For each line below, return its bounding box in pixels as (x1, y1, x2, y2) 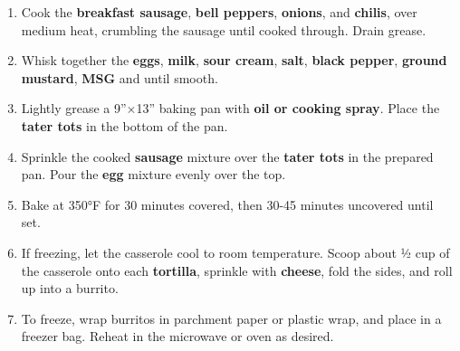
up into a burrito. (21, 279, 119, 298)
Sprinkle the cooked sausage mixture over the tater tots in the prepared (21, 147, 434, 166)
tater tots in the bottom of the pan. (21, 116, 228, 135)
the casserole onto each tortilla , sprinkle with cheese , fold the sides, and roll (21, 261, 453, 280)
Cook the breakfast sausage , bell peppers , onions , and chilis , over (21, 3, 417, 21)
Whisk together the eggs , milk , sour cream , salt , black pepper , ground (21, 51, 447, 70)
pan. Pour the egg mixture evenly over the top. (21, 165, 286, 184)
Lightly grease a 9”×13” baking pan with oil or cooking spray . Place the (21, 99, 440, 118)
